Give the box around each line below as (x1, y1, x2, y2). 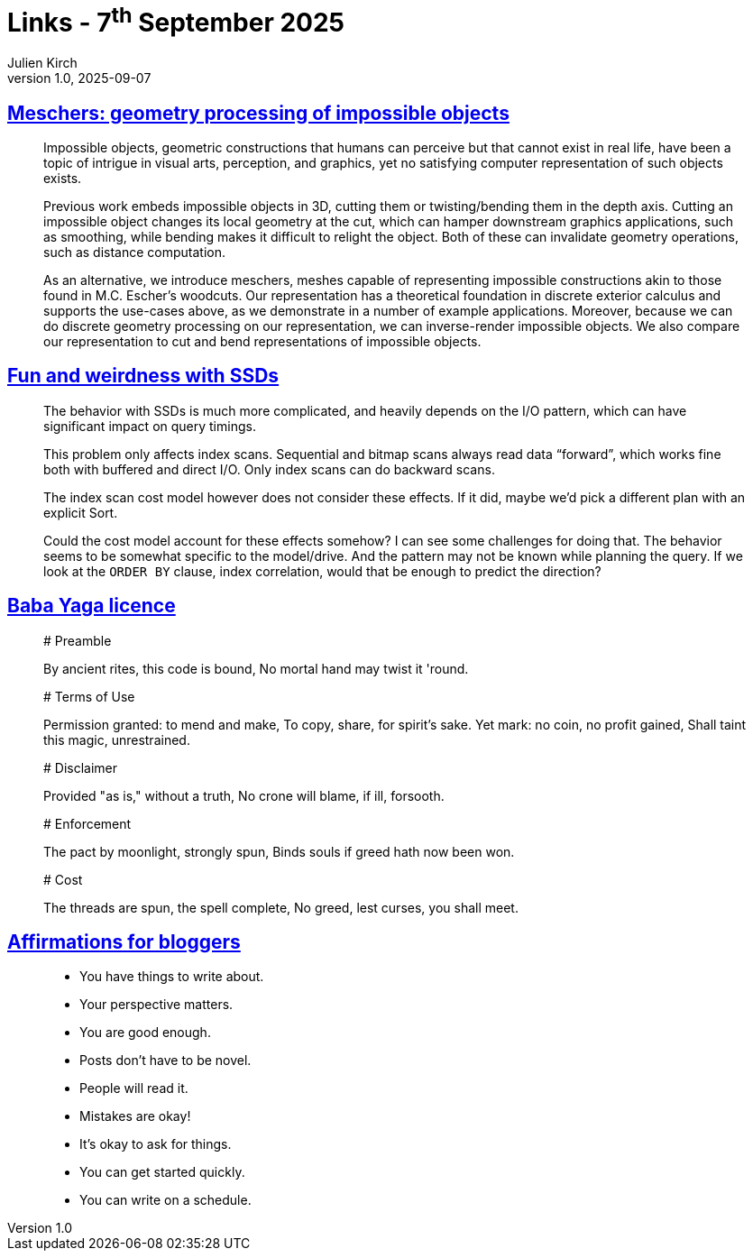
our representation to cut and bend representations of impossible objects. (43, 333, 482, 349)
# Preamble (43, 632, 112, 648)
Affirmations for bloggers (7, 931, 241, 954)
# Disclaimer (43, 759, 118, 776)
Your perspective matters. (79, 996, 234, 1013)
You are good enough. (79, 1024, 211, 1041)
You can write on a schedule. (79, 1192, 252, 1208)
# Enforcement (43, 815, 132, 831)
